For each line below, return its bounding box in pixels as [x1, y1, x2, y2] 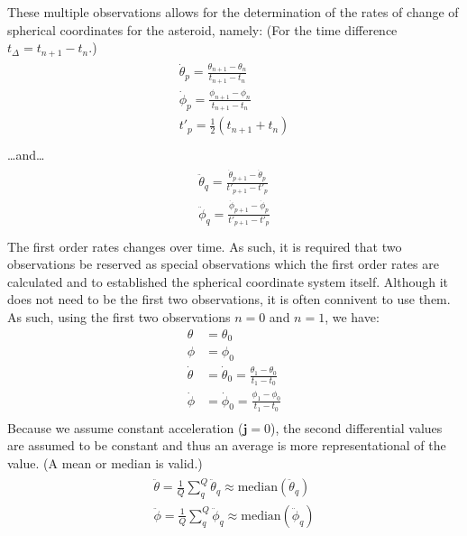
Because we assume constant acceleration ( [7, 418, 243, 437]
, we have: [325, 307, 380, 326]
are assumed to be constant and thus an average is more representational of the [7, 436, 446, 455]
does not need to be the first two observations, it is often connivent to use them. [7, 290, 451, 309]
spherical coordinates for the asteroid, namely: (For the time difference [7, 20, 398, 39]
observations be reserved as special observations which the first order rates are [7, 254, 439, 273]
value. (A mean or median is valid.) [7, 454, 203, 473]
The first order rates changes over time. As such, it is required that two [7, 236, 402, 255]
